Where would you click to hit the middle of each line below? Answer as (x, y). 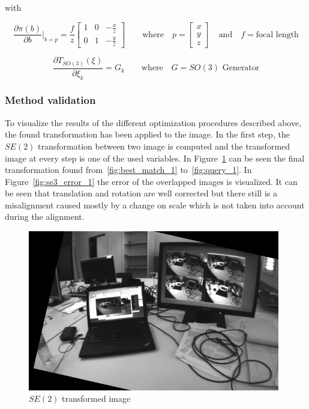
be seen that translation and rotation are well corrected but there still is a (141, 193)
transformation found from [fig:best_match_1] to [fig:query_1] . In (128, 170)
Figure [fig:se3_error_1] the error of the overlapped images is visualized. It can (151, 181)
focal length (277, 35)
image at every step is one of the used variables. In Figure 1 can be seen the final (155, 158)
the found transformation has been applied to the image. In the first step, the (147, 134)
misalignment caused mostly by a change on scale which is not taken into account (155, 204)
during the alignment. (45, 217)
